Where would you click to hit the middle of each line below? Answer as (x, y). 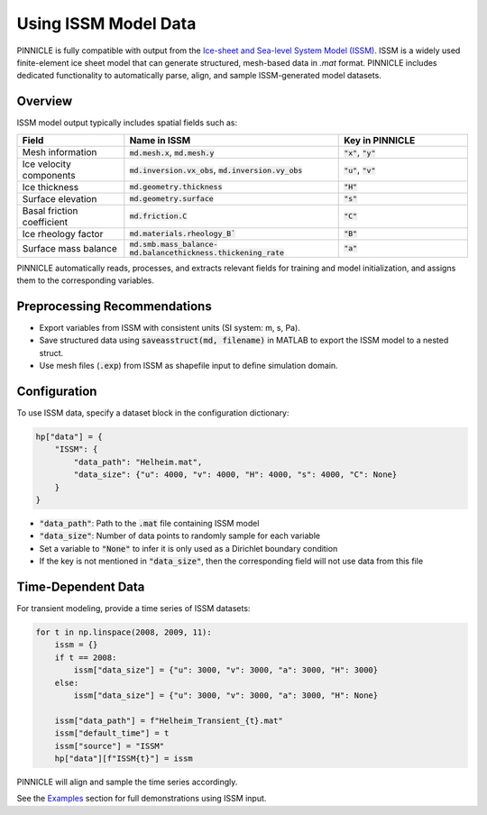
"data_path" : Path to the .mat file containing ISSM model (149, 523)
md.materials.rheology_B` (183, 234)
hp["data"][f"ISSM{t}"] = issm (124, 758)
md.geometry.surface (171, 199)
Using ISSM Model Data (106, 23)
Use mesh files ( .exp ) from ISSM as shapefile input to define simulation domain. (188, 366)
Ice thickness (51, 187)
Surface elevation (60, 198)
